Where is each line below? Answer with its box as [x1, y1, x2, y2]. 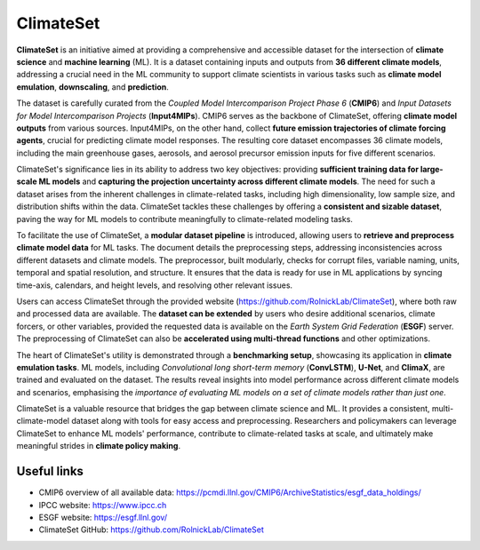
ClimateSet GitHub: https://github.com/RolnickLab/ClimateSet [38, 524, 264, 535]
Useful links [16, 464, 84, 479]
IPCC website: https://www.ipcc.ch [38, 499, 167, 510]
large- [420, 164, 444, 175]
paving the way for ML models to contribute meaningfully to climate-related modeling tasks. [16, 213, 353, 224]
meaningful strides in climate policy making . [16, 441, 181, 451]
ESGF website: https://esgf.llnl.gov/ [38, 512, 168, 522]
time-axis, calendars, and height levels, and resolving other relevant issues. [16, 280, 293, 291]
